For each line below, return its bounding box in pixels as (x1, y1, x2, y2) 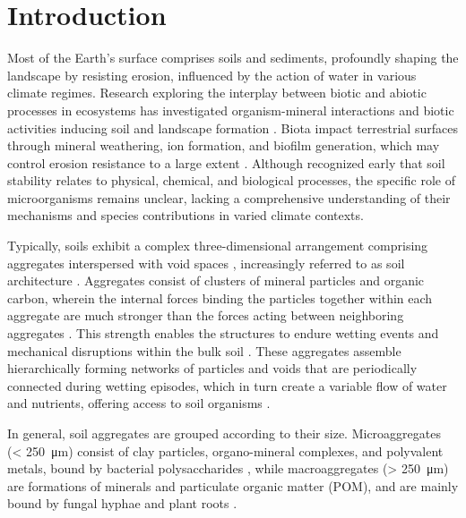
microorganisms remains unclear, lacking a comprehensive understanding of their (7, 188, 451, 207)
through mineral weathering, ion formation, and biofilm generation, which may (7, 136, 440, 155)
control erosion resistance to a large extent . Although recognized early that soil (7, 153, 445, 172)
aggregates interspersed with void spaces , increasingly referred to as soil (7, 253, 405, 272)
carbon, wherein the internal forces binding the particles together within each (7, 288, 433, 307)
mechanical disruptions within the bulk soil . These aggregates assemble (7, 341, 401, 360)
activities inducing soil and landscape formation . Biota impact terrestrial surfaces (7, 118, 458, 137)
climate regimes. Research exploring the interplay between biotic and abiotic (7, 83, 427, 102)
